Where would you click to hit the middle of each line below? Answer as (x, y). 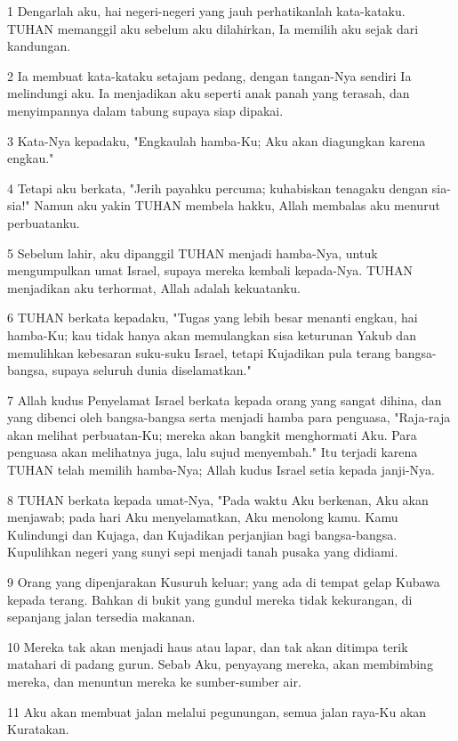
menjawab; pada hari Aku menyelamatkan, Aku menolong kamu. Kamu (203, 517)
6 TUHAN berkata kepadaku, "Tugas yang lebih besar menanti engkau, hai (213, 318)
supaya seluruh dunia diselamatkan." (152, 370)
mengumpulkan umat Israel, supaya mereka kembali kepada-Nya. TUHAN (210, 270)
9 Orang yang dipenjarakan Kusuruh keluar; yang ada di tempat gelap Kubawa (224, 582)
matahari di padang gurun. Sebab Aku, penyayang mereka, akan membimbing (220, 664)
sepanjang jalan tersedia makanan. (101, 617)
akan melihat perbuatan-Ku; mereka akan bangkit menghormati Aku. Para (212, 434)
